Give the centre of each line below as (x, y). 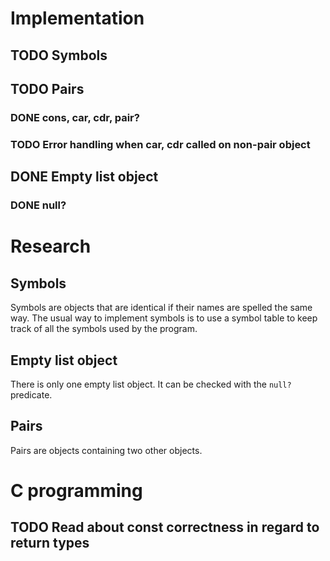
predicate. (31, 394)
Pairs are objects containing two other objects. (106, 450)
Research (51, 246)
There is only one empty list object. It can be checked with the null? (151, 384)
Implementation (77, 18)
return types (50, 543)
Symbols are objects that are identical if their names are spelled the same (161, 308)
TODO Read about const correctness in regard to (165, 527)
